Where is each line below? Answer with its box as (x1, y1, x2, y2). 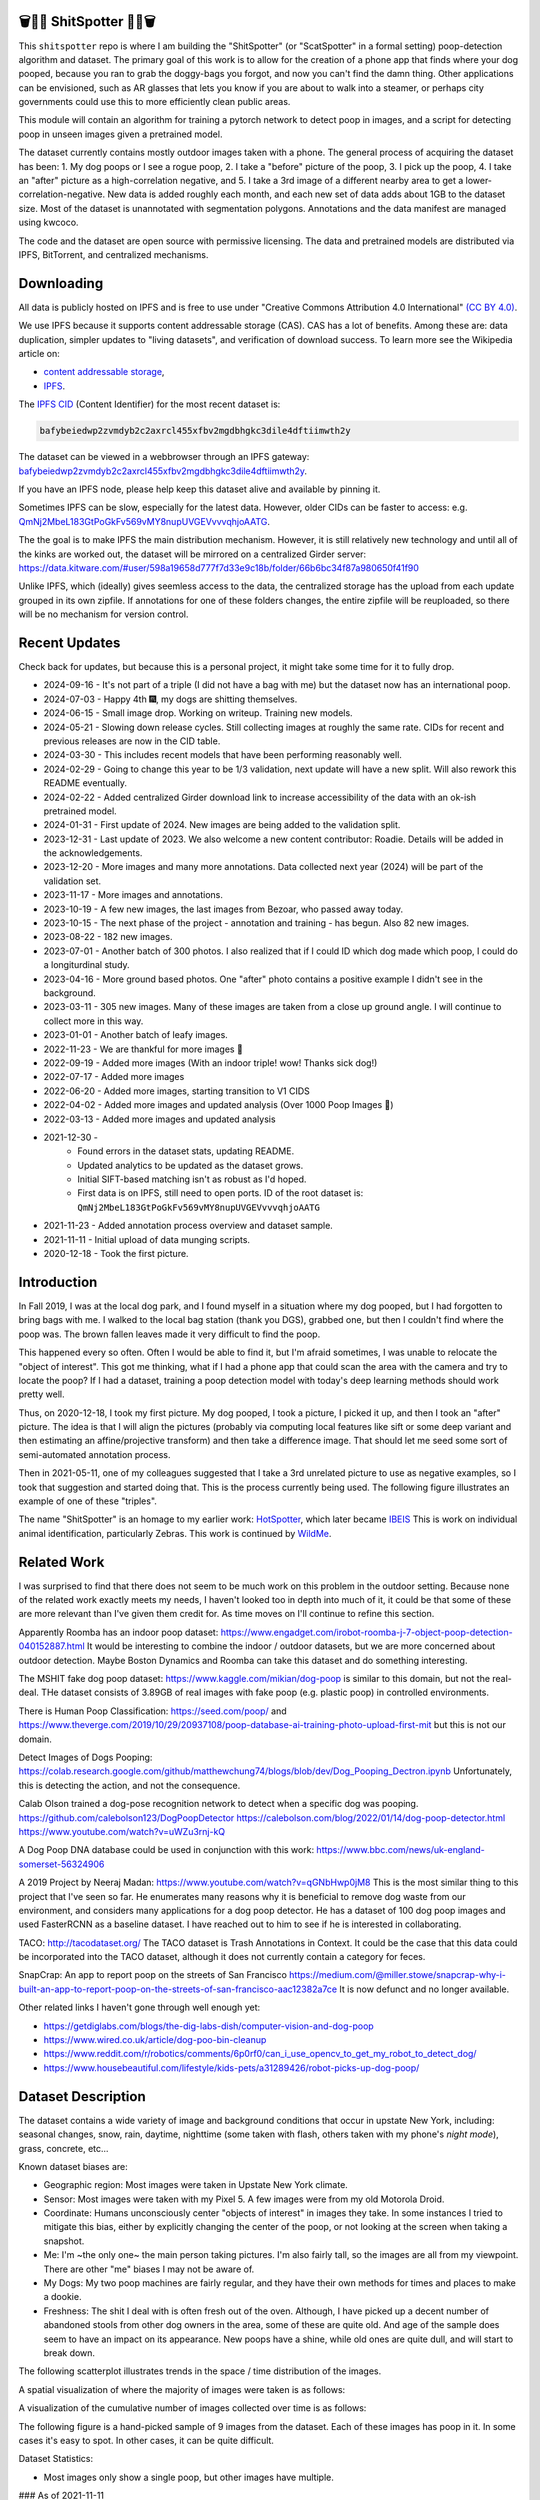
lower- (465, 175, 493, 187)
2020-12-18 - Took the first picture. (43, 1248, 189, 1260)
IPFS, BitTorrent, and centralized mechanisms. (18, 248, 209, 260)
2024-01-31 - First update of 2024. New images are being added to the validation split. (43, 819, 401, 831)
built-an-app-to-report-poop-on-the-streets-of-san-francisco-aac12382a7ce (18, 1983, 338, 1995)
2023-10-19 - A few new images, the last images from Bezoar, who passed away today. (43, 903, 404, 915)
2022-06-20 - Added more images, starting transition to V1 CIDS (43, 1085, 310, 1097)
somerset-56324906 (18, 1858, 105, 1870)
